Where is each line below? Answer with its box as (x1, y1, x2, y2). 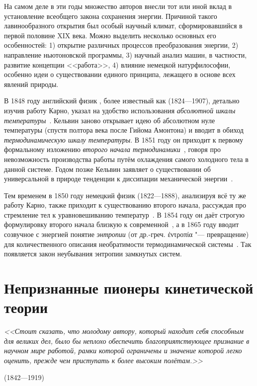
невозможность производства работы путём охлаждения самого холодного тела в (4, 154, 249, 164)
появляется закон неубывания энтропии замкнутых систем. (4, 248, 182, 259)
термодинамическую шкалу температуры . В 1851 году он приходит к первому (4, 134, 244, 145)
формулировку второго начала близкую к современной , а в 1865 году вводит (4, 219, 239, 230)
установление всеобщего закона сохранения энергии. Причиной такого (4, 10, 217, 21)
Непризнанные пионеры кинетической (4, 278, 254, 298)
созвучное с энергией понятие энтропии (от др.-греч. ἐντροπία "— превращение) (4, 229, 249, 239)
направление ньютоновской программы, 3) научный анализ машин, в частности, (4, 49, 247, 60)
